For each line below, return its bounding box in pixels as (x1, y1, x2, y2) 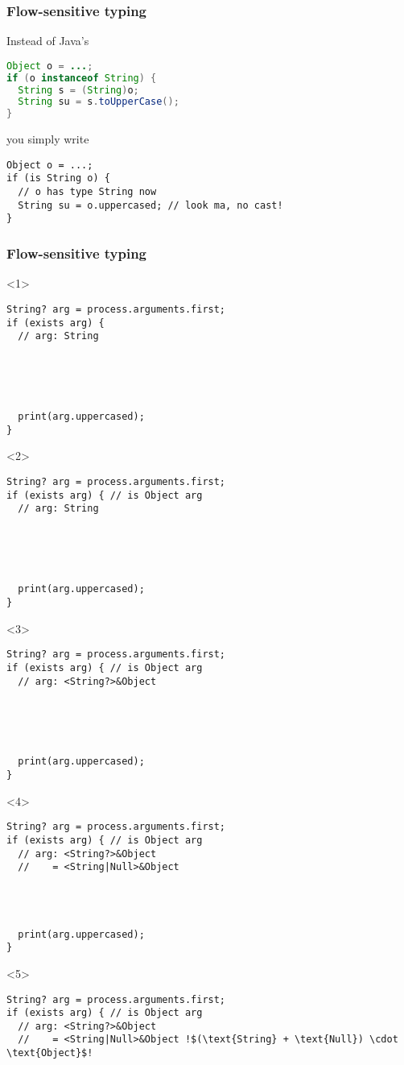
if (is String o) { (6, 172, 110, 184)
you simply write (6, 131, 89, 147)
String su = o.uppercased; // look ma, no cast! (18, 199, 283, 211)
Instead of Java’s (6, 32, 89, 49)
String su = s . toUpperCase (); (18, 96, 179, 108)
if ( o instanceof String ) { (6, 72, 157, 84)
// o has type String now (18, 186, 157, 198)
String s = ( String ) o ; (18, 84, 139, 96)
